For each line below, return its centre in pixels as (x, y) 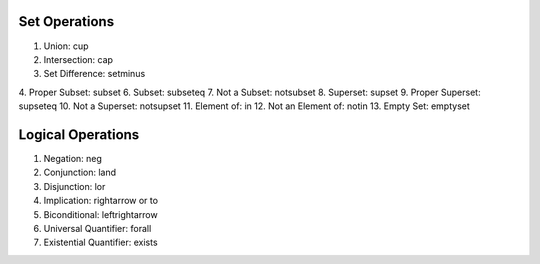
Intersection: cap (78, 59)
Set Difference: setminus (94, 74)
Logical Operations (79, 134)
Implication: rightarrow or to (101, 201)
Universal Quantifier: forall (97, 228)
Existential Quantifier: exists (101, 242)
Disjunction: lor (74, 186)
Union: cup (66, 46)
